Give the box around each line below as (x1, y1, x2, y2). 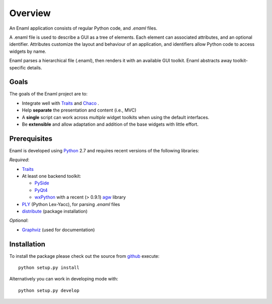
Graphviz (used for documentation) (22, 227, 95, 233)
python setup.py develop (18, 287, 80, 293)
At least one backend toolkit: (22, 173, 82, 179)
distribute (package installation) (22, 209, 88, 214)
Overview (9, 8, 51, 19)
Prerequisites (9, 134, 52, 143)
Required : (9, 157, 30, 163)
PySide (34, 180, 49, 186)
